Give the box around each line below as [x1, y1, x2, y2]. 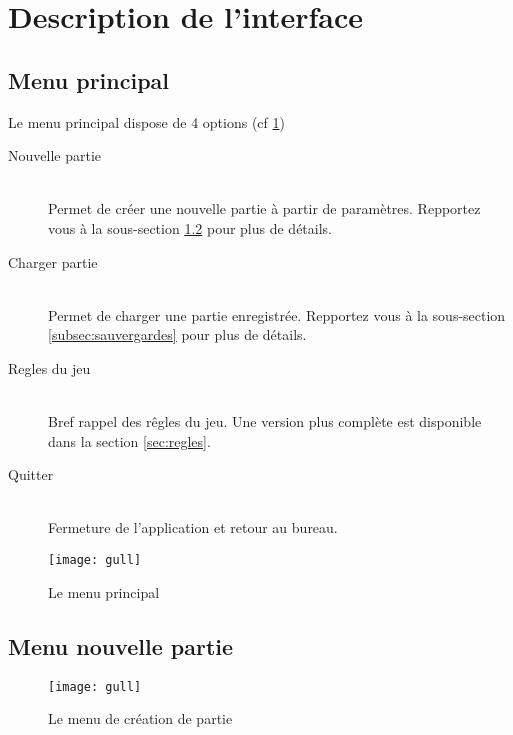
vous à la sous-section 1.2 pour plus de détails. [48, 217, 333, 238]
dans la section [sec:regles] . [48, 430, 211, 451]
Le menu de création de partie [48, 708, 233, 729]
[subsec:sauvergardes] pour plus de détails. [48, 324, 307, 345]
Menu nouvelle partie [8, 630, 234, 661]
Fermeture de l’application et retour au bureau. [48, 517, 338, 538]
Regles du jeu [8, 357, 91, 378]
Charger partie [8, 251, 98, 272]
